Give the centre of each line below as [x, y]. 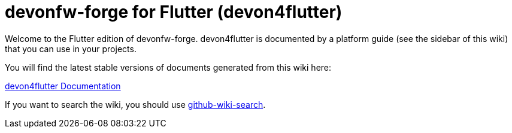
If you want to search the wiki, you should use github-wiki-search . [135, 104]
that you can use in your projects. [71, 49]
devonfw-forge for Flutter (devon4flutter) [174, 12]
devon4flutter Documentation [63, 86]
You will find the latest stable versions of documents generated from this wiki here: [168, 67]
